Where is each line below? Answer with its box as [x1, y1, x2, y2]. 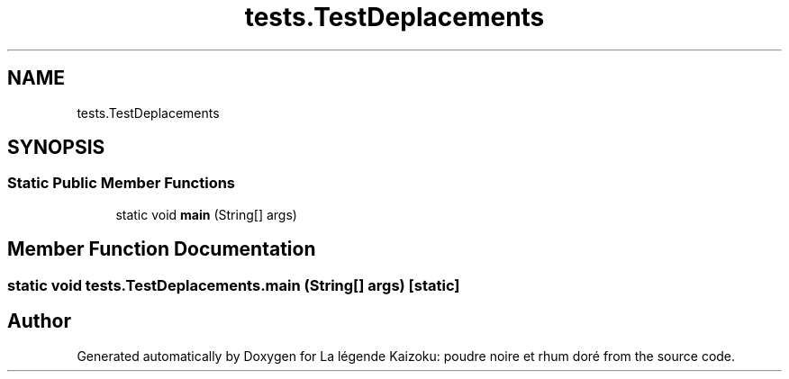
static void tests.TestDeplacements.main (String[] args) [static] [7, 275, 460, 294]
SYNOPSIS [7, 136, 105, 159]
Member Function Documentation [7, 238, 316, 261]
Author [7, 310, 71, 333]
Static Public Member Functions [7, 174, 236, 193]
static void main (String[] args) [115, 206, 297, 222]
